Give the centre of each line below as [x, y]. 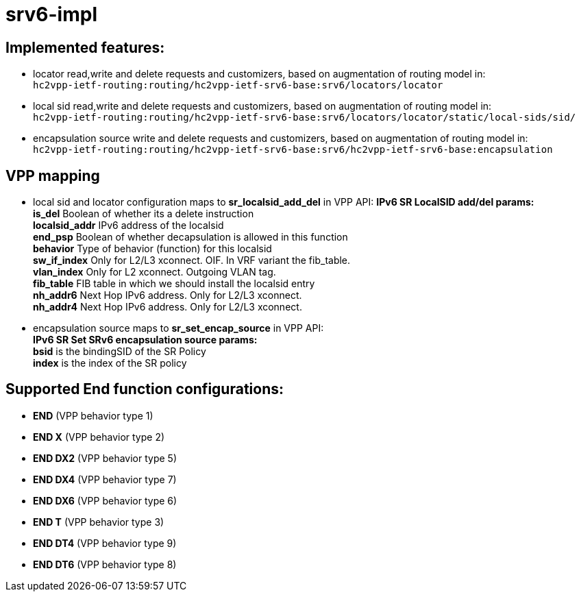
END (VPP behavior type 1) [93, 415]
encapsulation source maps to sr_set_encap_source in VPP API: [178, 328]
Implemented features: [85, 47]
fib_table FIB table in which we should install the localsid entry [174, 284]
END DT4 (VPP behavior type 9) [105, 543]
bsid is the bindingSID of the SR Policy [120, 352]
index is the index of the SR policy [110, 363]
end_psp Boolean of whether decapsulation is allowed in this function [190, 237]
